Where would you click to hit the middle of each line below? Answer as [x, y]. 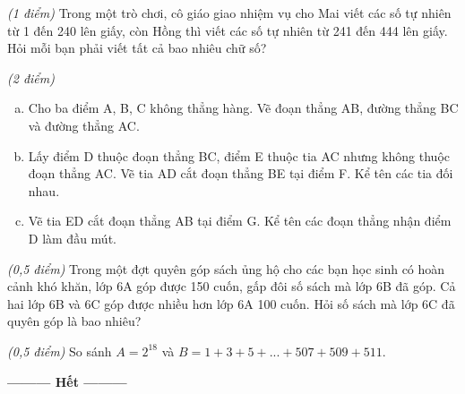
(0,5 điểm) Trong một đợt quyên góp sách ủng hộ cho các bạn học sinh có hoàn [226, 268]
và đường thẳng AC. [84, 125]
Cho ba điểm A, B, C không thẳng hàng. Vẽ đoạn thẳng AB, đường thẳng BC [243, 108]
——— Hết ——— [67, 381]
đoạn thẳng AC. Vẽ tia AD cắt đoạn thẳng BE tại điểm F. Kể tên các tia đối [241, 173]
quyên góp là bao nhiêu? [74, 321]
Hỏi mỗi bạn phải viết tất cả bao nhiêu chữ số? [137, 48]
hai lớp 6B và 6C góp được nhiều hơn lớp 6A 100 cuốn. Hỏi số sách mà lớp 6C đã [231, 303]
